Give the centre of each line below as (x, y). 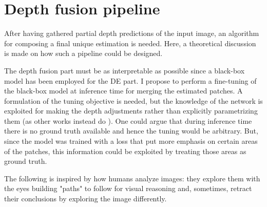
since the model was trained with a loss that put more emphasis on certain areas (131, 141)
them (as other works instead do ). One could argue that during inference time (128, 120)
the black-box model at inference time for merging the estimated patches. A (123, 91)
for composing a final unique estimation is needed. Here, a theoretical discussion (130, 43)
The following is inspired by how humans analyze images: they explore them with (132, 178)
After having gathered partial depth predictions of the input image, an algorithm (132, 33)
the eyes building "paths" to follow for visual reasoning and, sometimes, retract (128, 188)
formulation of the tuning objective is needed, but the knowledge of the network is (133, 100)
